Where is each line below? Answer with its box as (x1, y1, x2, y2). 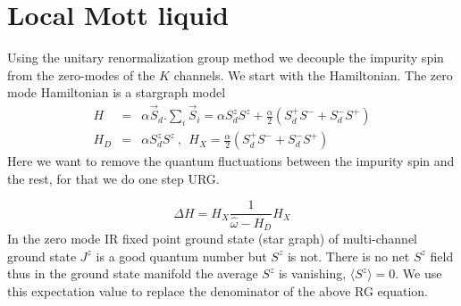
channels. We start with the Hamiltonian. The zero (173, 65, 453, 84)
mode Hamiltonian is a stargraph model (7, 83, 226, 102)
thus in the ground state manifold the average (7, 264, 258, 283)
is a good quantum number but (96, 246, 267, 265)
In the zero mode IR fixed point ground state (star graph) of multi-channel (7, 228, 418, 247)
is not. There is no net (287, 246, 410, 265)
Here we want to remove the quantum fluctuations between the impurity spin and (7, 152, 455, 170)
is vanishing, (278, 264, 347, 283)
